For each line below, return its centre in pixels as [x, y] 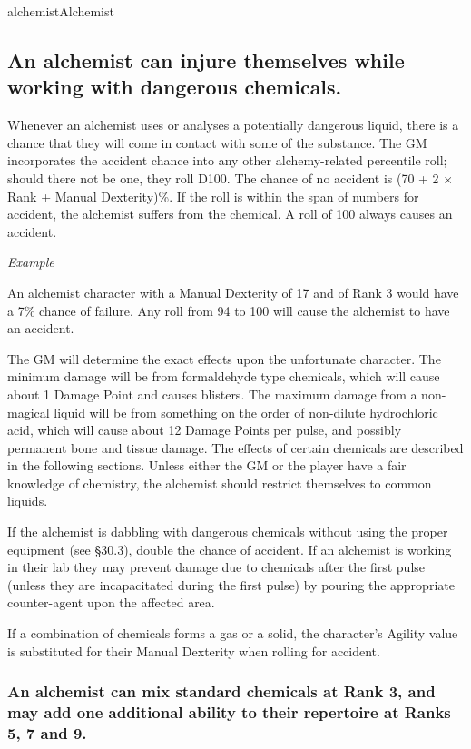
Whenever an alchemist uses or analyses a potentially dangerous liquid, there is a [233, 125]
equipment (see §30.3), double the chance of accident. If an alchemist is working [230, 549]
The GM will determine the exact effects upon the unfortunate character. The [224, 358]
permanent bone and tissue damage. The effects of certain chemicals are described [235, 447]
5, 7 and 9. [47, 732]
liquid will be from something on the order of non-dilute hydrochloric [246, 412]
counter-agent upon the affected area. [111, 602]
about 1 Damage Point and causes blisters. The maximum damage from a [212, 394]
